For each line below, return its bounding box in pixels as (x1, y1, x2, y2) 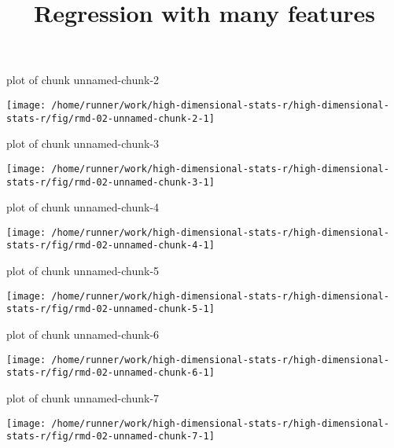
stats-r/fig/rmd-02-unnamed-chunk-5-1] (6, 303, 215, 315)
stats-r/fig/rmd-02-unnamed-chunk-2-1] (6, 112, 215, 124)
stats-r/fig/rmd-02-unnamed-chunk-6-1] (6, 367, 215, 379)
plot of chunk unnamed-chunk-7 (6, 389, 160, 406)
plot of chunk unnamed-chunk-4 (6, 199, 160, 215)
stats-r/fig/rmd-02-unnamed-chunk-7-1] (6, 431, 215, 442)
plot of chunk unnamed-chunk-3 (6, 135, 160, 152)
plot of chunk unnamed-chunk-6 (6, 326, 160, 342)
